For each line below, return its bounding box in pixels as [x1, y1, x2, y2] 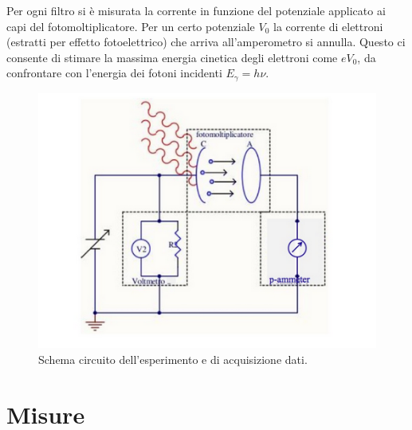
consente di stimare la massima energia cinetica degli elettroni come [6, 49, 338, 65]
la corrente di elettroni [273, 18, 383, 34]
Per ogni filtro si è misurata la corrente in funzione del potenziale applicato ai [6, 2, 386, 18]
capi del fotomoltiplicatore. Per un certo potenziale [6, 18, 255, 34]
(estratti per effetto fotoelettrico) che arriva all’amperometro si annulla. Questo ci [6, 33, 406, 50]
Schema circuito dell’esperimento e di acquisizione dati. [38, 351, 308, 368]
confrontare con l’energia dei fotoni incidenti [6, 64, 222, 81]
